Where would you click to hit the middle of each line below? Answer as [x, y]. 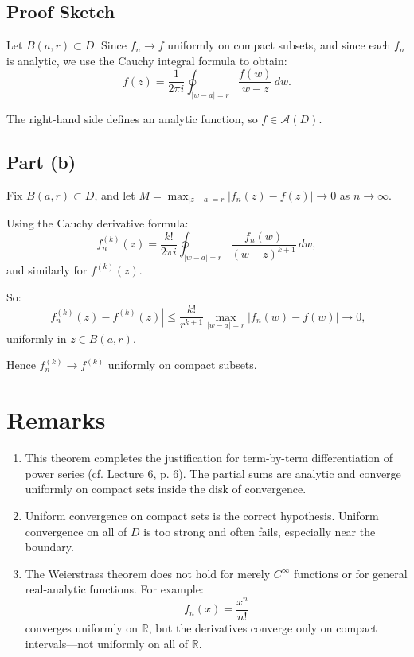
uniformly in [37, 338]
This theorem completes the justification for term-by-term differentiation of [209, 458]
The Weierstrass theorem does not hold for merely [148, 573]
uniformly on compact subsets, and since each [279, 45]
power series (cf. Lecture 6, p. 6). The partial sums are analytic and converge [213, 473]
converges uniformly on [82, 628]
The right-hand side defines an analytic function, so [132, 118]
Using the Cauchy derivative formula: [98, 223]
